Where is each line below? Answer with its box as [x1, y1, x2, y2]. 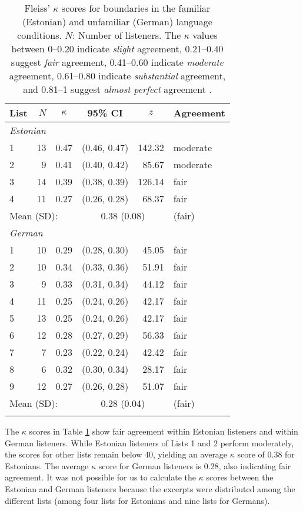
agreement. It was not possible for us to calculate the [5, 471, 197, 483]
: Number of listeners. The [72, 28, 181, 42]
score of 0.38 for [237, 448, 295, 460]
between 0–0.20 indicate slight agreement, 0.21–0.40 [11, 42, 224, 55]
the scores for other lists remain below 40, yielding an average [5, 448, 228, 460]
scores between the [206, 471, 274, 483]
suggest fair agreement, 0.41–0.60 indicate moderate [11, 55, 224, 69]
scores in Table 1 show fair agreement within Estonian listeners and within [29, 425, 298, 437]
